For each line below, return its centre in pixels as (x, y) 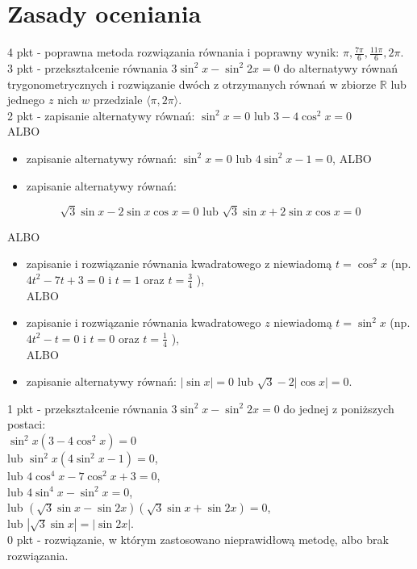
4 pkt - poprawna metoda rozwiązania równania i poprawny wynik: (173, 52)
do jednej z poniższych (339, 408)
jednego (26, 100)
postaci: (27, 424)
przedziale (118, 100)
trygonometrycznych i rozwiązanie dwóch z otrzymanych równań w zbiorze (192, 84)
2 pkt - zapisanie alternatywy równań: (101, 115)
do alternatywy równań (340, 67)
